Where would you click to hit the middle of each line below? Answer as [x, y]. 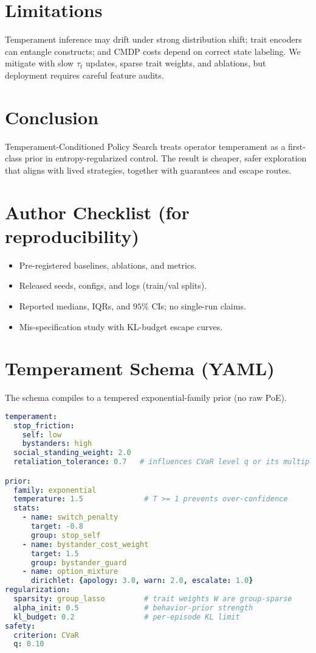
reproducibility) [72, 235]
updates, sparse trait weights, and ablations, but [176, 63]
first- [297, 146]
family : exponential [55, 490]
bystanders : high [57, 444]
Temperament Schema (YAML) [140, 368]
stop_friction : [44, 425]
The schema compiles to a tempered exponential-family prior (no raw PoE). [146, 397]
